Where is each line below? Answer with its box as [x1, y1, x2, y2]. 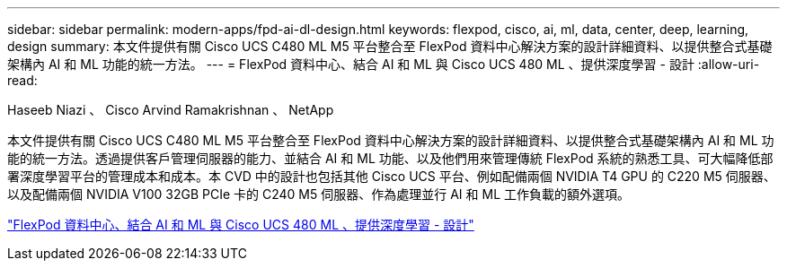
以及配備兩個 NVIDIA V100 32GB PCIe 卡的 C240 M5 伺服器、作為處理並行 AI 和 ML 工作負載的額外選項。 [7, 186, 630, 202]
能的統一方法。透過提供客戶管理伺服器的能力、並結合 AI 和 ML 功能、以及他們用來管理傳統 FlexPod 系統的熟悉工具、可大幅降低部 [7, 151, 774, 166]
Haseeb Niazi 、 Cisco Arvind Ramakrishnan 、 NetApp [7, 102, 334, 117]
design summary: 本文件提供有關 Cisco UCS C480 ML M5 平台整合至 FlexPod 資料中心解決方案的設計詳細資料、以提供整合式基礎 [7, 39, 773, 54]
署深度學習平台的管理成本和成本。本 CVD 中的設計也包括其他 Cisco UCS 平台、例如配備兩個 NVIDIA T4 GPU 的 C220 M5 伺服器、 [7, 169, 776, 184]
